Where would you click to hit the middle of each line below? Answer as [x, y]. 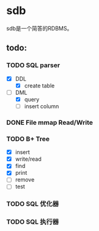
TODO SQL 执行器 [33, 222]
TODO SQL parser [33, 65]
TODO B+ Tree [28, 139]
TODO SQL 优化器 [33, 204]
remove [25, 180]
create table [39, 86]
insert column [42, 106]
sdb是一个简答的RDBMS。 [39, 28]
